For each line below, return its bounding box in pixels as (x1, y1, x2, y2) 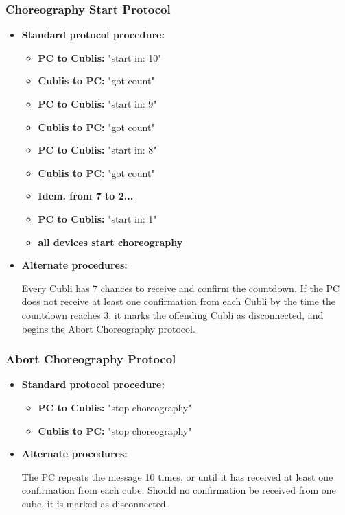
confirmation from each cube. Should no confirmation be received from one (21, 483, 336, 497)
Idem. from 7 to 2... (38, 189, 134, 203)
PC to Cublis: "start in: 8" (38, 143, 157, 157)
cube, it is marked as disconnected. (21, 496, 169, 510)
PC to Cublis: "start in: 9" (38, 97, 157, 110)
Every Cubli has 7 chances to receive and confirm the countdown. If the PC (21, 280, 340, 295)
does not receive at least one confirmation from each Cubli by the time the (21, 294, 335, 309)
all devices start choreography (38, 235, 183, 249)
